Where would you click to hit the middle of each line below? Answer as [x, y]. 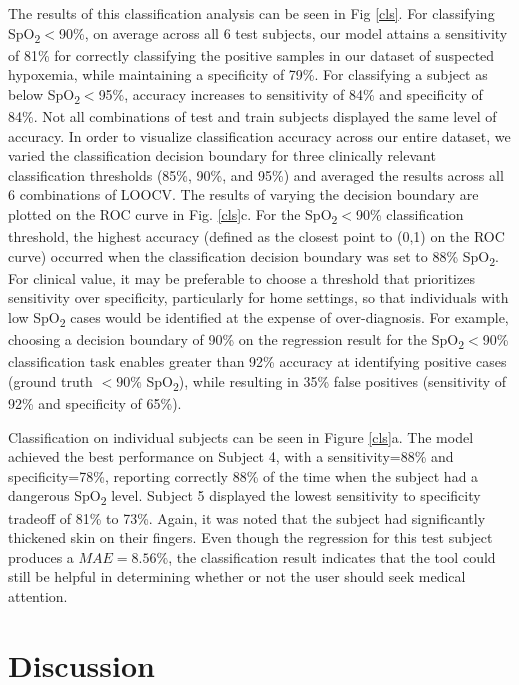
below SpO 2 [44, 95]
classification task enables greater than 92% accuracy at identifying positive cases [257, 361]
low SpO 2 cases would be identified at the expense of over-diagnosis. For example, [258, 318]
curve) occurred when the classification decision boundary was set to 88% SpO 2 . [253, 257]
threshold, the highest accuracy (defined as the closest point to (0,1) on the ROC [256, 236]
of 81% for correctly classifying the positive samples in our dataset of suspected [251, 54]
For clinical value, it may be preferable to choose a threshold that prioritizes [241, 277]
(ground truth [50, 380]
